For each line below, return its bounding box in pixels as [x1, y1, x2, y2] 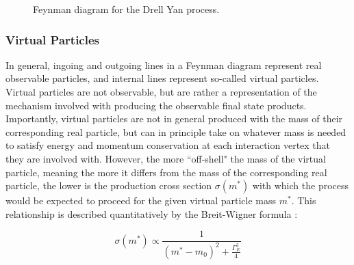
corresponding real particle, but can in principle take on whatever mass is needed [5, 124, 346, 139]
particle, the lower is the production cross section [5, 178, 212, 193]
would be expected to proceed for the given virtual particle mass [5, 193, 277, 208]
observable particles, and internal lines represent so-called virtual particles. [5, 71, 319, 85]
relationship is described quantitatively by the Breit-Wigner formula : [5, 206, 298, 221]
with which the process [252, 178, 349, 193]
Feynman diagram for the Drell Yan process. [33, 2, 220, 16]
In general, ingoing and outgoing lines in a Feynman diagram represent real [5, 57, 322, 72]
